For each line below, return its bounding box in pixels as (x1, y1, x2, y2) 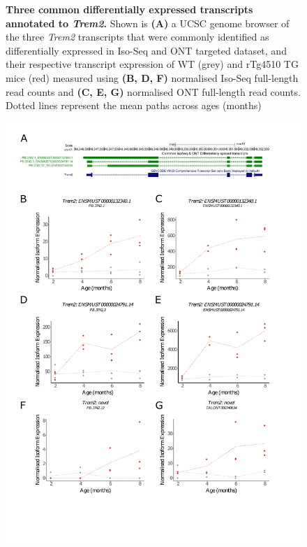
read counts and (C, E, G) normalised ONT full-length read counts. (6, 84, 301, 99)
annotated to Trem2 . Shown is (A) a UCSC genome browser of (6, 15, 290, 30)
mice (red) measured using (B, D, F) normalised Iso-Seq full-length (6, 70, 299, 85)
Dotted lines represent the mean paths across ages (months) (6, 98, 262, 113)
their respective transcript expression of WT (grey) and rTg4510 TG (6, 57, 299, 71)
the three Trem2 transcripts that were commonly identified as (6, 29, 269, 44)
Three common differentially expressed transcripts (6, 2, 253, 16)
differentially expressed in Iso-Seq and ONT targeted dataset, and (6, 43, 287, 57)
